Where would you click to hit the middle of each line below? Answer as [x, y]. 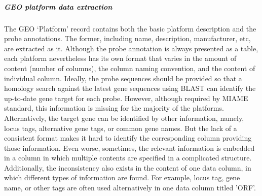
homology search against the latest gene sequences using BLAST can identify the [130, 88]
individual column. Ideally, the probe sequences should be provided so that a [123, 78]
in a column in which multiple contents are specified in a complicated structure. [128, 158]
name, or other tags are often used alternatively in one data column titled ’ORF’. [130, 188]
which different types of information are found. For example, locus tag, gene [122, 177]
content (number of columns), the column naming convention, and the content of [130, 68]
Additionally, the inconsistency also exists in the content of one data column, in [128, 167]
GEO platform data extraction [58, 6]
